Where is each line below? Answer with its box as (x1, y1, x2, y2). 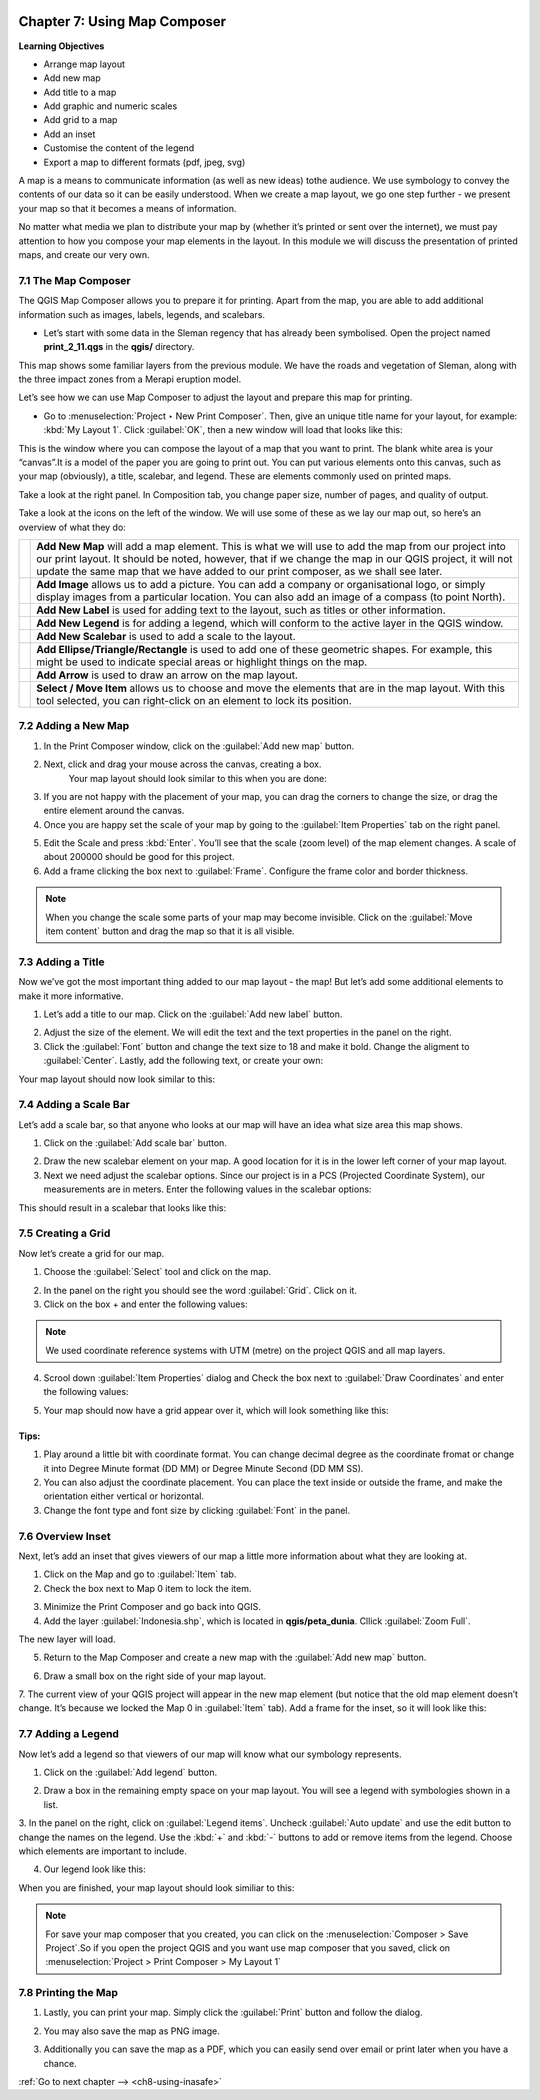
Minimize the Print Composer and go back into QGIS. (43, 1601, 262, 1613)
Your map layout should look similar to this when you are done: (68, 772, 327, 784)
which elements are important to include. (18, 1845, 187, 1857)
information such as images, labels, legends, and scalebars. (18, 308, 265, 320)
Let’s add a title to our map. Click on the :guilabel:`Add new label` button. (43, 1008, 343, 1020)
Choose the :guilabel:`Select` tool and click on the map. (43, 1266, 272, 1278)
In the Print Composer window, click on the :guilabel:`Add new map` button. (43, 740, 355, 752)
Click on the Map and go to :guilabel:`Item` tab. (43, 1568, 237, 1580)
